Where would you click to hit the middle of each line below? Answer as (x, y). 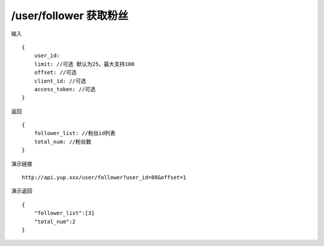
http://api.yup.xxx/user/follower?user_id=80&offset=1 (104, 178)
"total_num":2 (55, 221)
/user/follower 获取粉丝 (70, 16)
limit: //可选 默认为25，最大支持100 (84, 64)
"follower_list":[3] (64, 213)
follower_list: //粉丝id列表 (75, 133)
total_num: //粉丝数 (63, 142)
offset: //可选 (55, 73)
